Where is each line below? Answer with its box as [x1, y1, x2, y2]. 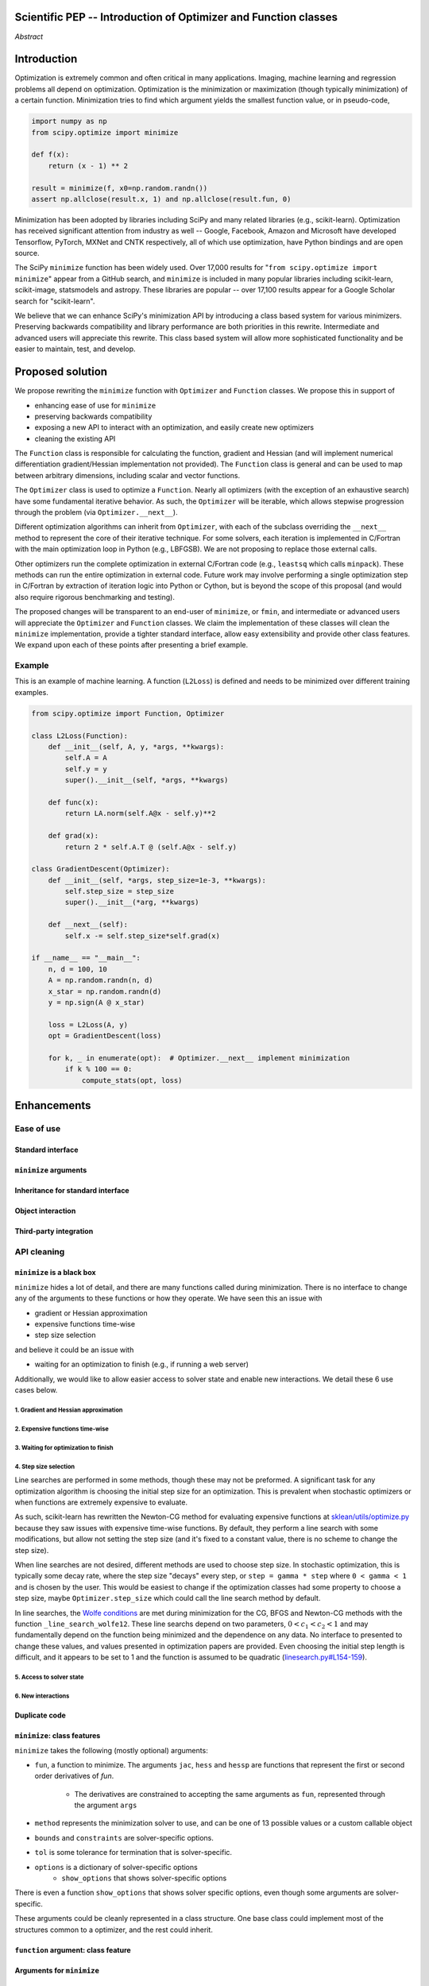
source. [14, 249, 40, 258]
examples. [14, 687, 49, 697]
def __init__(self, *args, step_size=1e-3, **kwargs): [48, 875, 266, 885]
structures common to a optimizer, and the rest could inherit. [14, 1925, 214, 1934]
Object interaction [14, 1206, 76, 1215]
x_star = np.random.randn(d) [48, 987, 162, 996]
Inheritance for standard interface [14, 1185, 130, 1195]
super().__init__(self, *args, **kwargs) [64, 775, 229, 785]
